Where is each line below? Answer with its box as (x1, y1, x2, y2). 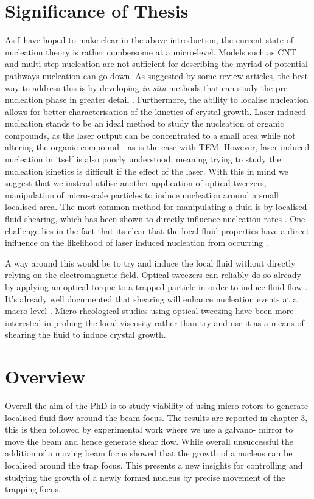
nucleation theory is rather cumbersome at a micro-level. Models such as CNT (5, 45, 296, 58)
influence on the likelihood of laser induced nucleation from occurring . (5, 236, 268, 249)
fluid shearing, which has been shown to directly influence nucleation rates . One (5, 212, 305, 225)
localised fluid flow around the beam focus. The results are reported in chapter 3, (5, 411, 308, 424)
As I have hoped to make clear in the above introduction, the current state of (5, 33, 293, 46)
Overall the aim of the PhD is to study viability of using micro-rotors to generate (5, 399, 309, 412)
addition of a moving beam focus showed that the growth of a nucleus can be (5, 447, 293, 459)
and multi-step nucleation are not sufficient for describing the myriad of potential (5, 57, 308, 70)
